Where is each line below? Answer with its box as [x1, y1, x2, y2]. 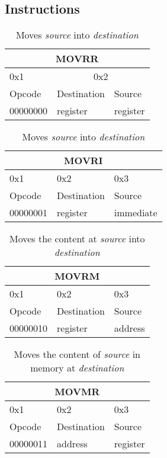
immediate [114, 206, 158, 220]
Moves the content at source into [9, 232, 145, 246]
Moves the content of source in [14, 347, 140, 361]
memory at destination [30, 361, 124, 375]
